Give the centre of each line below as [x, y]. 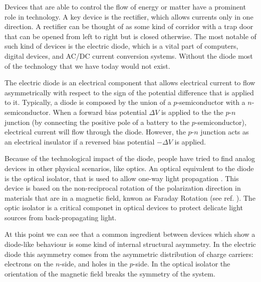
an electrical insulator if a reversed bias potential [80, 141]
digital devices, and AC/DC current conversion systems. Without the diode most [129, 55]
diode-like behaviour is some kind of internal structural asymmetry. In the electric [130, 244]
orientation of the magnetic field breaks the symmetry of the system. [110, 273]
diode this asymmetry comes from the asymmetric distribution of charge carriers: [129, 254]
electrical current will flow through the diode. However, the [95, 132]
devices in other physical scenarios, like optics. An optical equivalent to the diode [129, 168]
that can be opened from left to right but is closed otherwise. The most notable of [130, 36]
